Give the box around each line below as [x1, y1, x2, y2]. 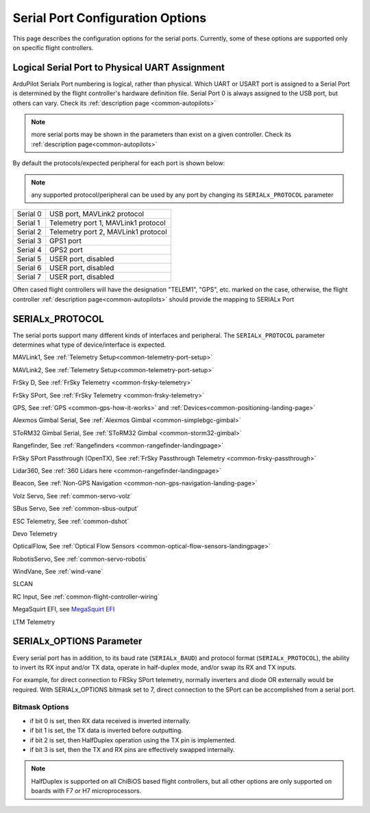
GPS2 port [49, 245, 84, 255]
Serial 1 [16, 218, 40, 228]
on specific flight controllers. [12, 43, 94, 51]
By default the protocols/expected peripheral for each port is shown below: [12, 159, 225, 167]
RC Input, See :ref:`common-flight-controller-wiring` [12, 592, 160, 600]
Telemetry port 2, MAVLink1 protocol [49, 227, 167, 236]
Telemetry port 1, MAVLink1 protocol [49, 218, 166, 228]
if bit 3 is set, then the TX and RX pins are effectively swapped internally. [29, 746, 236, 754]
